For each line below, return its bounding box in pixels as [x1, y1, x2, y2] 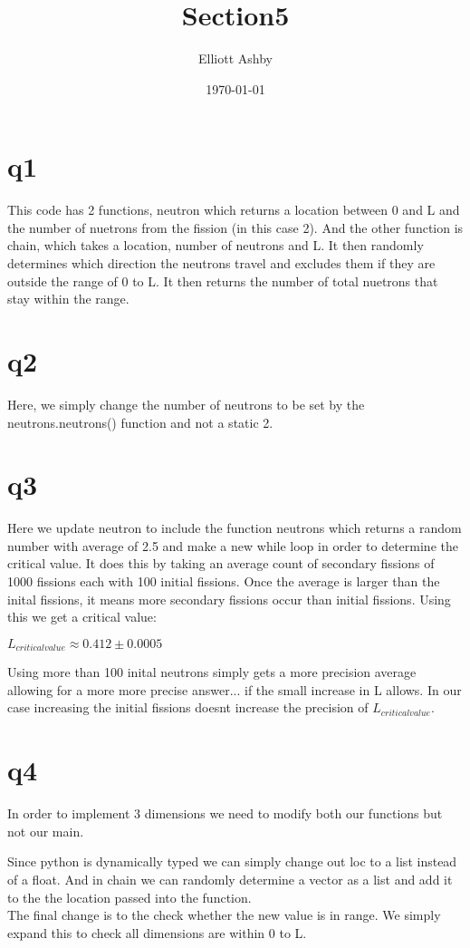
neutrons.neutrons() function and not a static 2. [7, 412, 273, 431]
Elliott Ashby [198, 49, 273, 68]
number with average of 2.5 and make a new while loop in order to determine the [7, 536, 458, 555]
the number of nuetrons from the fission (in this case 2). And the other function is [7, 218, 464, 237]
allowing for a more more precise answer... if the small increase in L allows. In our [7, 680, 462, 699]
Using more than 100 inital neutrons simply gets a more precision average [7, 663, 417, 682]
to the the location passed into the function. [7, 887, 252, 906]
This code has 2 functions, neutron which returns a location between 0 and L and [7, 200, 460, 219]
